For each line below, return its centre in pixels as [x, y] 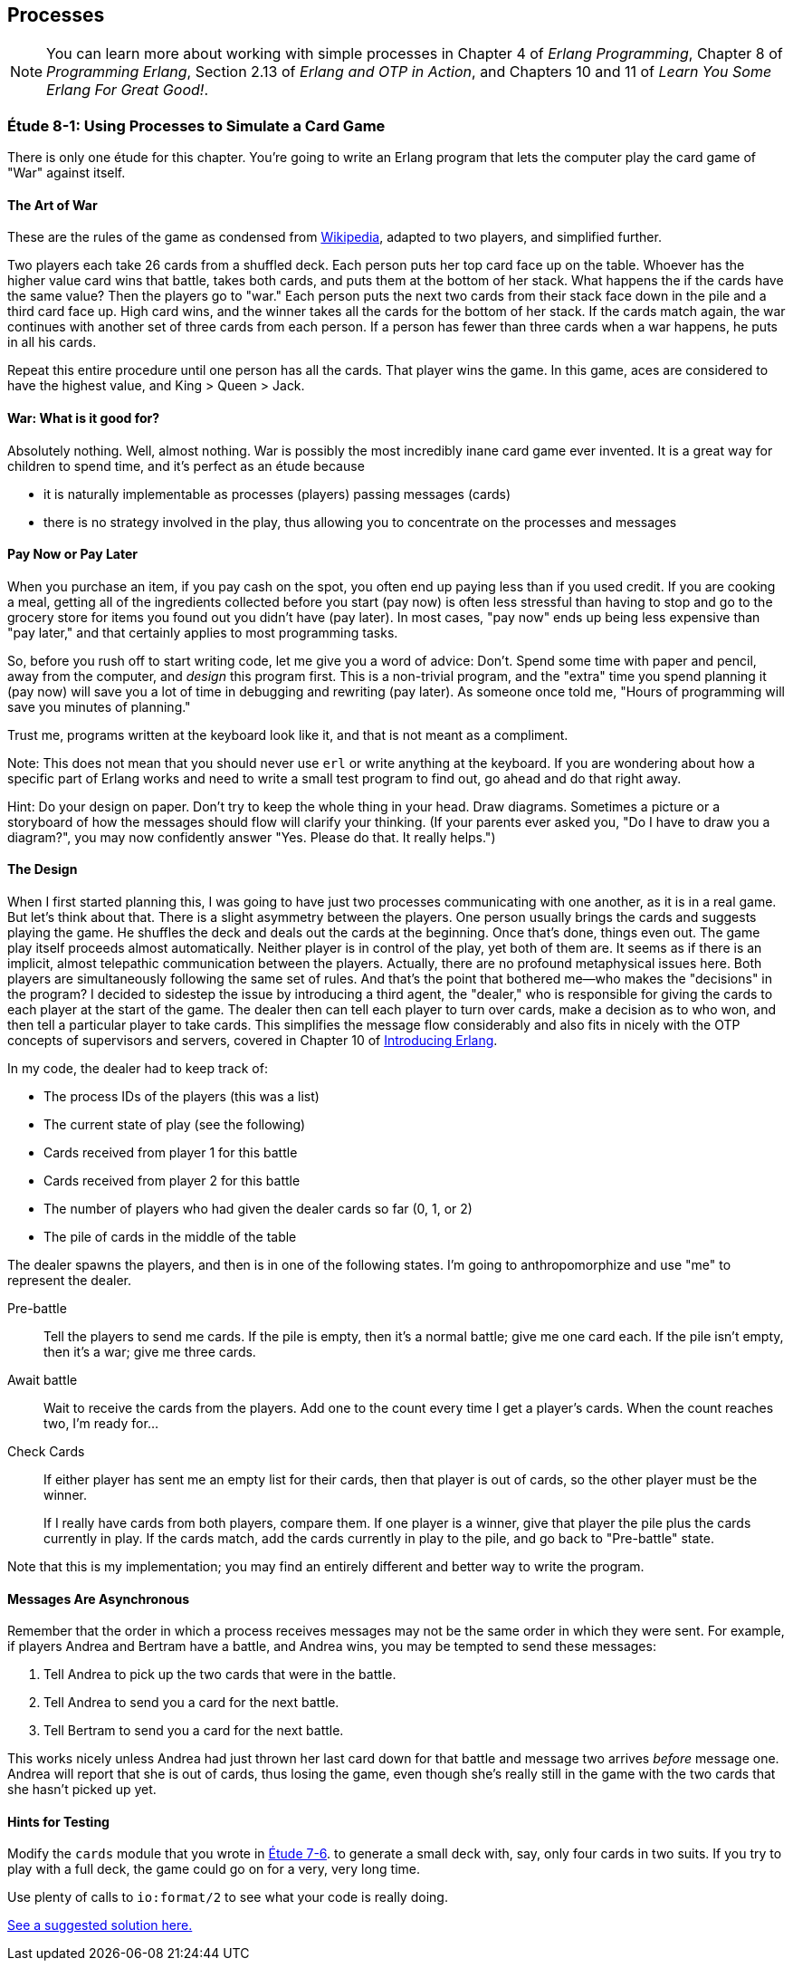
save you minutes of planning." [99, 706]
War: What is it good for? [84, 418]
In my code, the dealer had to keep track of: [138, 1069]
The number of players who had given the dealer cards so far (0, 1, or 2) [258, 1209]
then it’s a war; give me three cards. [150, 1352]
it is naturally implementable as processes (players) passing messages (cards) [277, 494]
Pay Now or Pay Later [73, 554]
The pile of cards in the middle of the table [170, 1237]
